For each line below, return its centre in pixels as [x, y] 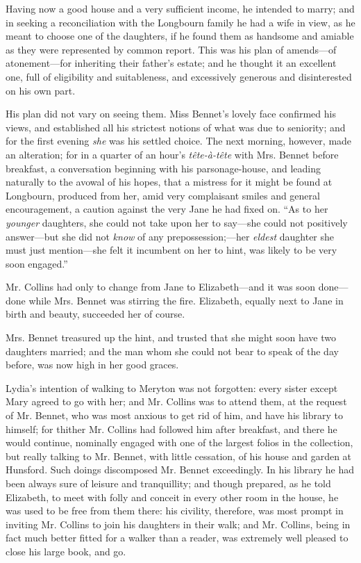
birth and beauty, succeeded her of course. [95, 314]
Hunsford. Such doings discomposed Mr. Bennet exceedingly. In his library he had [180, 470]
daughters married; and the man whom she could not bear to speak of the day [172, 351]
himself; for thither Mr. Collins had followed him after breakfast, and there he [171, 429]
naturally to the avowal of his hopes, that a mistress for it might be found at [169, 182]
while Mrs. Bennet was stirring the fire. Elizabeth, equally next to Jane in [186, 300]
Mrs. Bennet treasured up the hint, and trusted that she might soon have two [171, 337]
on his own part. [41, 90]
